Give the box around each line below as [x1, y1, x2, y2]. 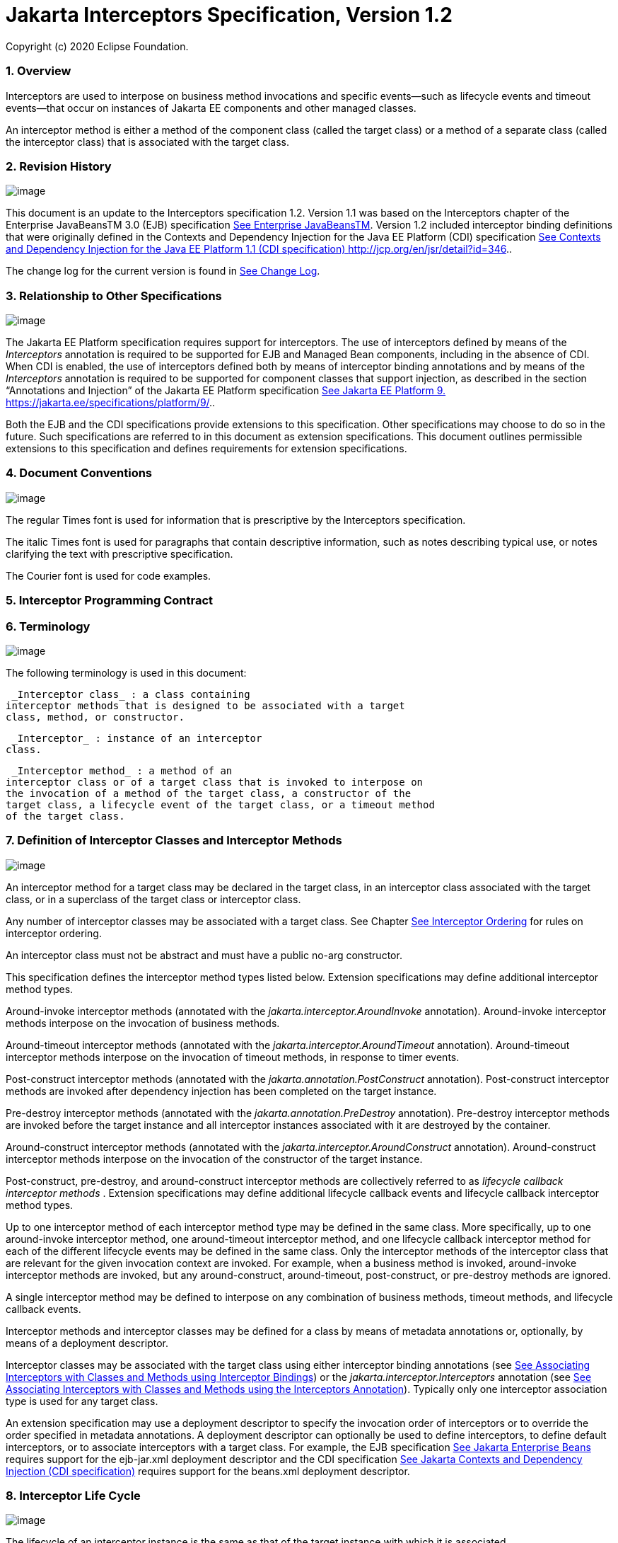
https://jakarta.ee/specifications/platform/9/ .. [6, 396, 216, 408]
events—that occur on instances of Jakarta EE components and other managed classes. [6, 101, 416, 114]
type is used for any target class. [6, 1394, 158, 1407]
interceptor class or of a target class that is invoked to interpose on [6, 776, 424, 788]
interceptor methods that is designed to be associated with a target [6, 699, 405, 711]
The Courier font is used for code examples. [6, 569, 211, 582]
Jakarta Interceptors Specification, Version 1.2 [6, 3, 453, 27]
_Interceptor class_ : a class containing [11, 688, 250, 700]
